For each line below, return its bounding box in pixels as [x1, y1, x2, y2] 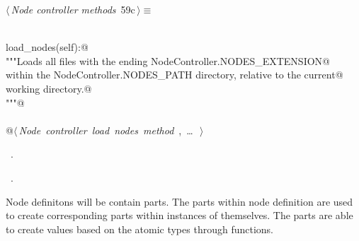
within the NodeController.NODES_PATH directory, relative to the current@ [6, 67, 343, 82]
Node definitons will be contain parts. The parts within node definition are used [6, 194, 353, 208]
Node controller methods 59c [11, 2, 135, 16]
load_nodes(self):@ [6, 40, 89, 54]
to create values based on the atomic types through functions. [6, 221, 273, 236]
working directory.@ [6, 81, 92, 95]
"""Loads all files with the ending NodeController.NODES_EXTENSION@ [6, 53, 330, 68]
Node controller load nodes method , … [18, 122, 193, 137]
